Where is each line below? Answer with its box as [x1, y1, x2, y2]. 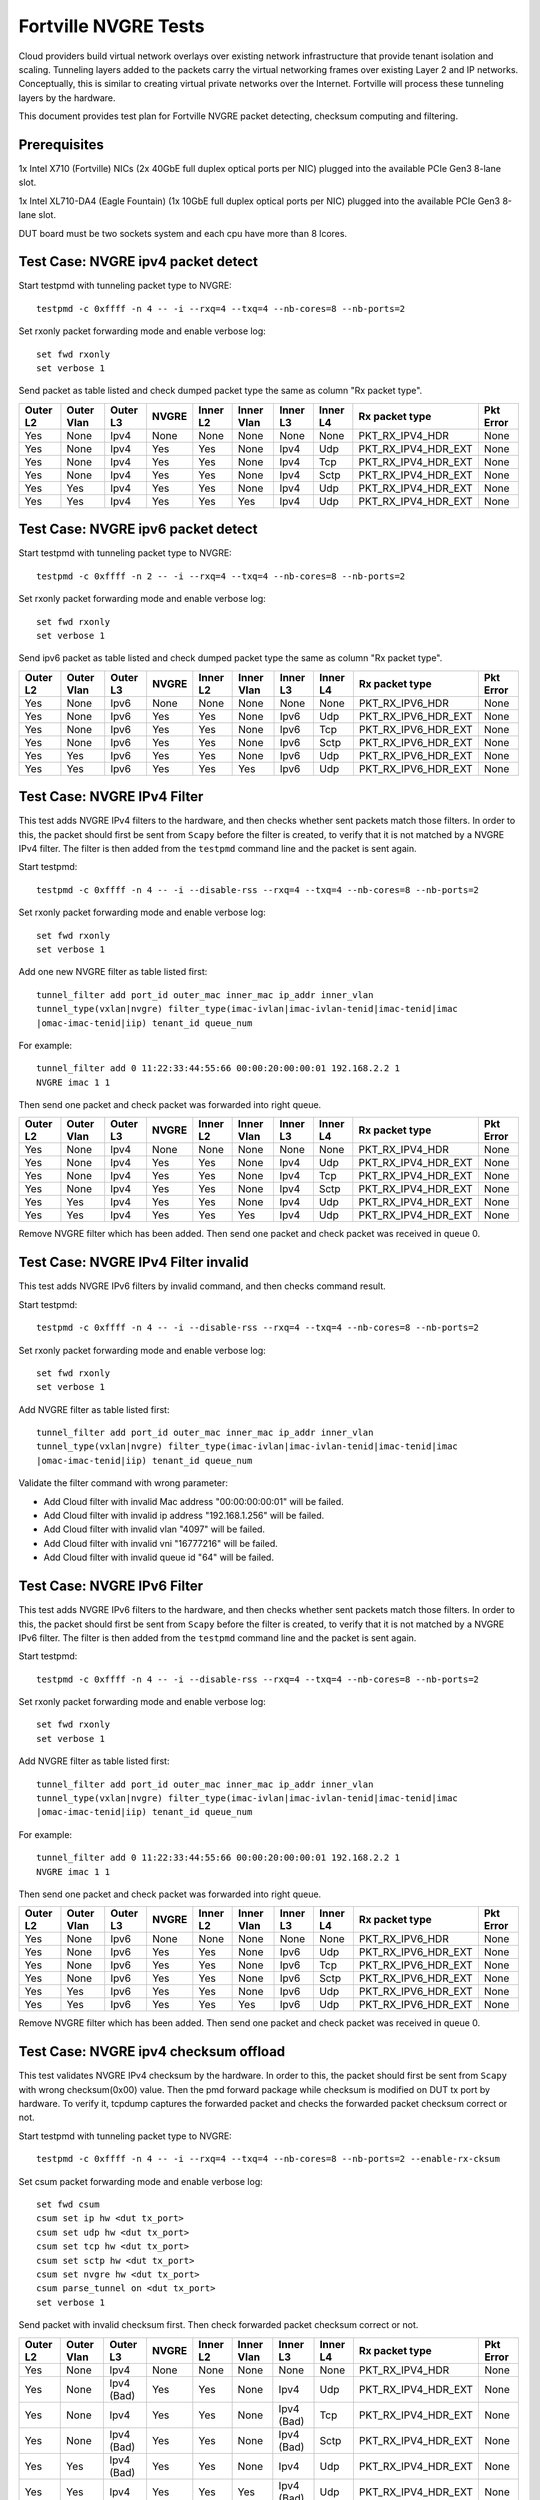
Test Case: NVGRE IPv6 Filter [18, 1578, 204, 1595]
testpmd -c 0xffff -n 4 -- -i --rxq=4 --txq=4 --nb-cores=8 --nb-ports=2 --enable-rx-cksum [36, 2153, 500, 2165]
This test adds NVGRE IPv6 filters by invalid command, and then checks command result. [18, 1280, 387, 1292]
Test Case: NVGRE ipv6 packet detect [18, 521, 258, 538]
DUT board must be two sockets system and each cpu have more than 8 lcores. [18, 227, 348, 239]
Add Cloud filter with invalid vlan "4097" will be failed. [43, 1523, 265, 1535]
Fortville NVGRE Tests [18, 15, 205, 37]
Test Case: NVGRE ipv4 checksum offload [18, 2043, 286, 2060]
